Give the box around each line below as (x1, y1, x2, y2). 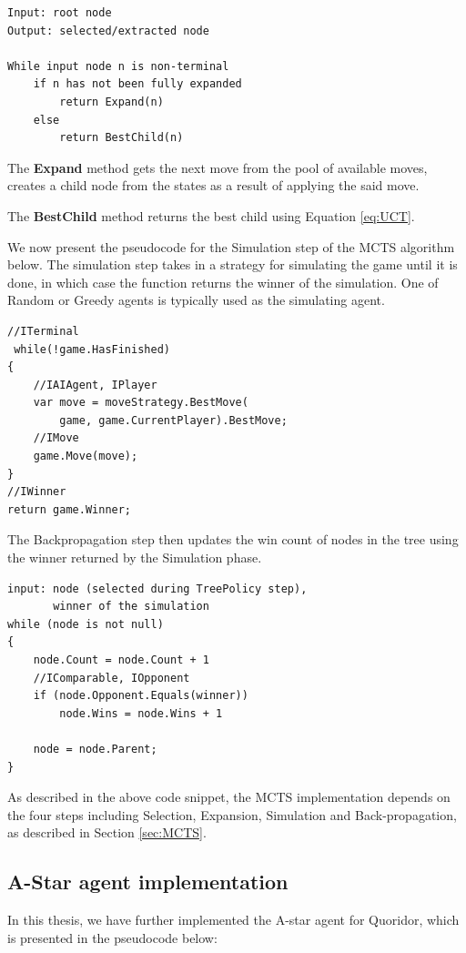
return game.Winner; (7, 502, 132, 516)
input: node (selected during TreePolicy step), (7, 582, 308, 595)
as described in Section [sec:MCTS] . (7, 823, 207, 842)
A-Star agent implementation (7, 867, 289, 896)
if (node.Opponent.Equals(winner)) (33, 689, 248, 703)
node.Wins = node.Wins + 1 (59, 706, 223, 720)
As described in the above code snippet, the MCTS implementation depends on (7, 787, 451, 806)
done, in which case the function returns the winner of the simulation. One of (7, 272, 439, 291)
